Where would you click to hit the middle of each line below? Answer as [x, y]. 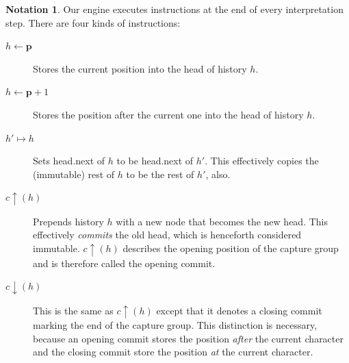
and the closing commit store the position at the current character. [173, 352]
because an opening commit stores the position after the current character [188, 338]
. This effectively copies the [262, 161]
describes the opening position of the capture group [231, 248]
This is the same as [73, 310]
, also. [218, 174]
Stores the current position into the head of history [140, 68]
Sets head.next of [69, 161]
